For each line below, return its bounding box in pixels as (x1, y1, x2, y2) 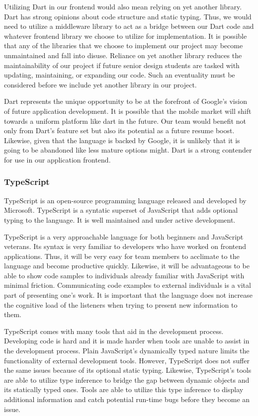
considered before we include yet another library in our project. (4, 79, 197, 89)
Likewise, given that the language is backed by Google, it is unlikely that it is (4, 135, 240, 145)
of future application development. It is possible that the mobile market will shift (4, 105, 252, 116)
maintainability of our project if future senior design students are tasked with (4, 60, 240, 70)
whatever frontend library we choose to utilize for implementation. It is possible (4, 30, 247, 41)
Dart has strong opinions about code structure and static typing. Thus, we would (4, 11, 252, 21)
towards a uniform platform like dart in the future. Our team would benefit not (4, 115, 246, 126)
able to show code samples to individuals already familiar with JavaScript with (4, 270, 245, 280)
